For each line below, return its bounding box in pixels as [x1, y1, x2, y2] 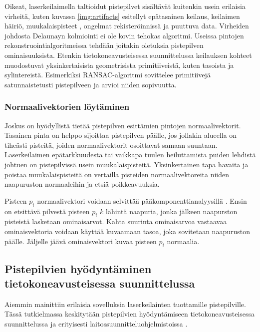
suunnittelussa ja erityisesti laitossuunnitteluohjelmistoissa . [4, 319, 188, 329]
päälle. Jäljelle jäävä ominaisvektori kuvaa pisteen [4, 236, 157, 246]
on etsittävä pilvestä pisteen [4, 206, 90, 216]
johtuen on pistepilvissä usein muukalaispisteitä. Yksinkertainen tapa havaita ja [4, 159, 249, 169]
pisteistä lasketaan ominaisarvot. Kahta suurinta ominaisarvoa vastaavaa [4, 216, 227, 227]
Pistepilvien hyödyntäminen [4, 261, 152, 276]
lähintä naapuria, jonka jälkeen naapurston [106, 206, 238, 216]
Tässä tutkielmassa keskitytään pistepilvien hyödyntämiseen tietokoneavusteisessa [4, 309, 255, 319]
